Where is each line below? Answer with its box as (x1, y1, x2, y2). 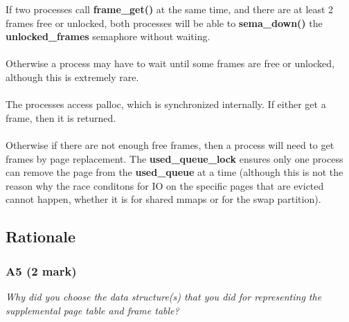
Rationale (6, 226, 75, 247)
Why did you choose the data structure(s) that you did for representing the (6, 289, 322, 303)
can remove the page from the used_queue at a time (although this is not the (6, 165, 343, 179)
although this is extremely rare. (6, 69, 139, 84)
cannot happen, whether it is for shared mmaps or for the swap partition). (6, 192, 321, 206)
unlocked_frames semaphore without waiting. (6, 29, 211, 44)
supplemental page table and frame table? (6, 303, 179, 317)
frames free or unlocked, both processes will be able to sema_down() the (6, 15, 323, 30)
